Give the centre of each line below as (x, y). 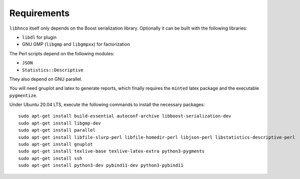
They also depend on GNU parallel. (46, 79)
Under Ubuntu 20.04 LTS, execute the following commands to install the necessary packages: (107, 105)
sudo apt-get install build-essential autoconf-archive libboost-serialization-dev (125, 116)
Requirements (40, 13)
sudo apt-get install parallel (57, 130)
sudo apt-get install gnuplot (56, 144)
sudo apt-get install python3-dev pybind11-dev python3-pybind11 (101, 165)
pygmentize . (23, 95)
